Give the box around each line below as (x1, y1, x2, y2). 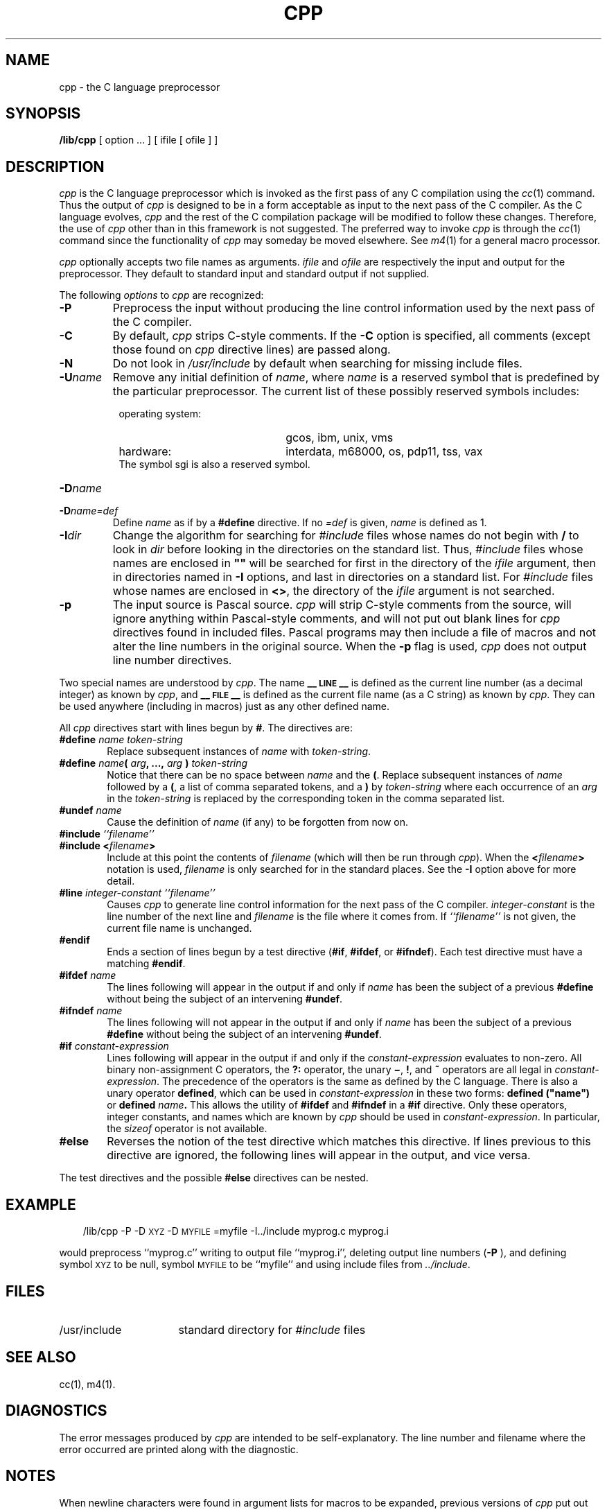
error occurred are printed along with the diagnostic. (59, 1443, 299, 1455)
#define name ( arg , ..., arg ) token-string (59, 757, 248, 770)
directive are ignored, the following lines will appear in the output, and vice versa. (107, 1148, 531, 1163)
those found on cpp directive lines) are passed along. (112, 342, 391, 357)
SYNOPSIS (6, 105, 81, 123)
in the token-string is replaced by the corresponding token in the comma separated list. (107, 792, 505, 805)
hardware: (118, 444, 172, 459)
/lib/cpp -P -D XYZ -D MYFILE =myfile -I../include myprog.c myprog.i (82, 1225, 389, 1238)
